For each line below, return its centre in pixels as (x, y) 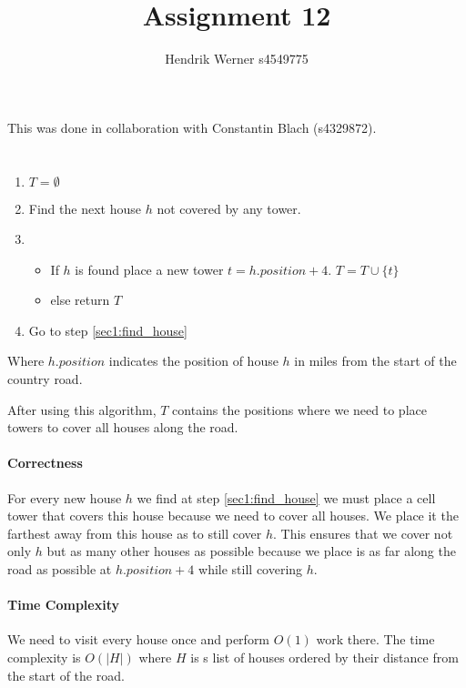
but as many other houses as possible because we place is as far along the (251, 551)
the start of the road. (66, 675)
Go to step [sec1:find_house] (108, 330)
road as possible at (60, 569)
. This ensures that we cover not (363, 533)
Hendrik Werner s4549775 (237, 59)
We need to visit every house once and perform (139, 639)
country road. (45, 379)
